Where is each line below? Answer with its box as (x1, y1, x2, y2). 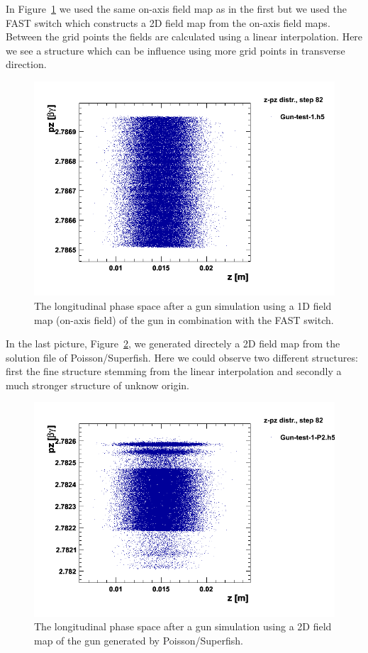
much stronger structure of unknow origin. (6, 377, 189, 392)
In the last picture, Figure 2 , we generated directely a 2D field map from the (6, 336, 340, 351)
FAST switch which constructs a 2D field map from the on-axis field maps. (6, 15, 330, 30)
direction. (6, 57, 47, 72)
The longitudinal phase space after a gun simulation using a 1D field (34, 298, 332, 313)
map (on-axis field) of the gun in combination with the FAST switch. (34, 312, 334, 327)
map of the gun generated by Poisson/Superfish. (34, 633, 243, 648)
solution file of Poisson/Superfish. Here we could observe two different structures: (6, 350, 358, 364)
